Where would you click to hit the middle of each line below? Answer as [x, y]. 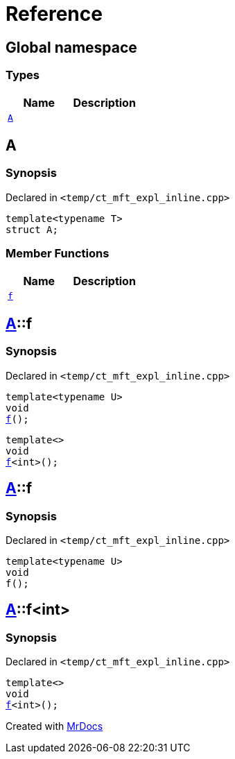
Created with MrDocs [54, 726]
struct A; [32, 229]
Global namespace [71, 47]
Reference [54, 14]
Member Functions [58, 254]
